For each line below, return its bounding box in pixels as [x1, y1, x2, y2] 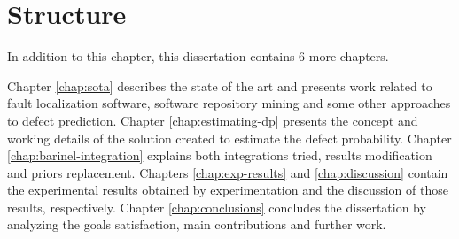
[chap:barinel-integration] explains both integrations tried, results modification [7, 146, 432, 165]
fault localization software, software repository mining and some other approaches [7, 94, 451, 112]
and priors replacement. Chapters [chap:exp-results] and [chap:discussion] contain [7, 163, 448, 181]
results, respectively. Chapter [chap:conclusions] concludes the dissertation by [7, 197, 426, 216]
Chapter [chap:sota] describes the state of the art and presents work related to [7, 76, 432, 95]
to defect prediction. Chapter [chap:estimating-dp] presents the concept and [7, 111, 418, 129]
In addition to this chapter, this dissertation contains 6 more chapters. [7, 47, 389, 66]
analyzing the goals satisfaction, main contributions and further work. [7, 215, 386, 234]
